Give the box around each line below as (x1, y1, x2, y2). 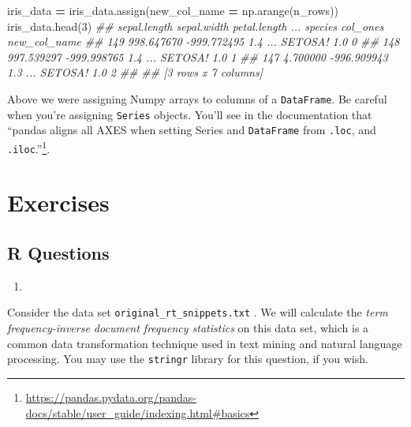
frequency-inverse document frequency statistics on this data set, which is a (7, 320, 369, 336)
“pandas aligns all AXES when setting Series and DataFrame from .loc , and (7, 122, 376, 138)
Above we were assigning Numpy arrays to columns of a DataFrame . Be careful (7, 90, 387, 107)
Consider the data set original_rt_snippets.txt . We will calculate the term (7, 304, 388, 320)
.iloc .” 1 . (7, 137, 50, 156)
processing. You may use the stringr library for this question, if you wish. (7, 350, 368, 367)
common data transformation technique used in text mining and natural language (7, 335, 402, 351)
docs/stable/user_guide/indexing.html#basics (25, 404, 250, 421)
